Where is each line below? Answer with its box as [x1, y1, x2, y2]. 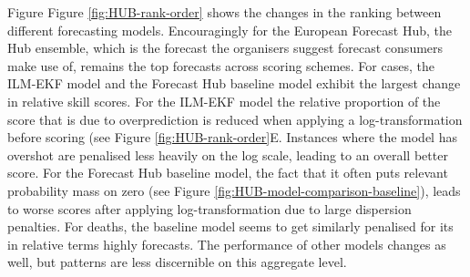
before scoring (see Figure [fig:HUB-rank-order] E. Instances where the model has [7, 128, 457, 147]
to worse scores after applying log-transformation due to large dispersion [7, 199, 412, 218]
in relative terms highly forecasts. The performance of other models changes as [7, 234, 446, 253]
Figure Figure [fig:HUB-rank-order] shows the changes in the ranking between [7, 3, 442, 21]
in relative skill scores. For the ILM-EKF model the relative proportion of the [7, 91, 441, 110]
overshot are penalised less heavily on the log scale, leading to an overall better [7, 145, 448, 164]
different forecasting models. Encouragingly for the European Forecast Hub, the [7, 20, 452, 39]
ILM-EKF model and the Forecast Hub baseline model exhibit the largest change [7, 74, 461, 93]
